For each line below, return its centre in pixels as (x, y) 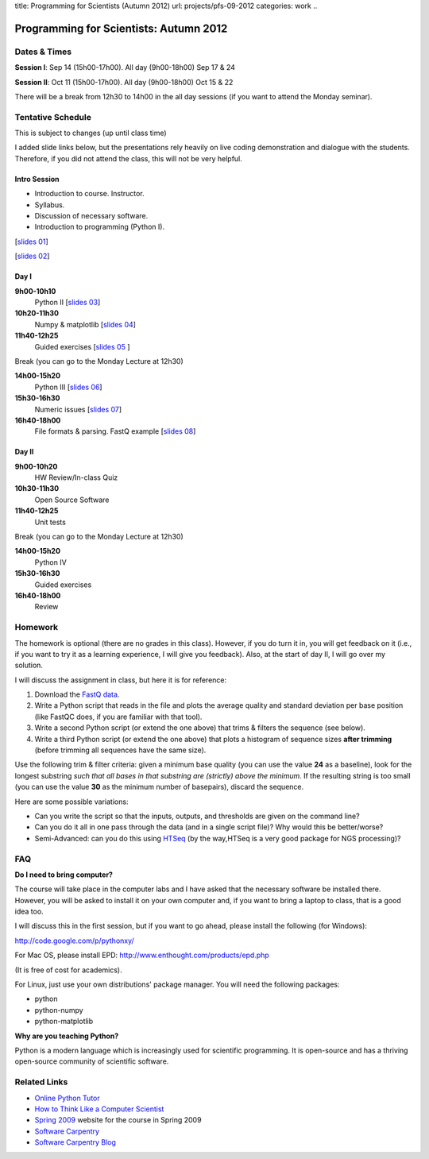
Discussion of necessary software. (91, 216)
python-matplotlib (64, 1022)
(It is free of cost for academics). (68, 970)
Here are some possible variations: (71, 802)
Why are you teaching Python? (67, 1036)
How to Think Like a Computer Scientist (99, 1109)
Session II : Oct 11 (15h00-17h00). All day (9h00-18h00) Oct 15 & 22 (124, 82)
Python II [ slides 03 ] (68, 302)
